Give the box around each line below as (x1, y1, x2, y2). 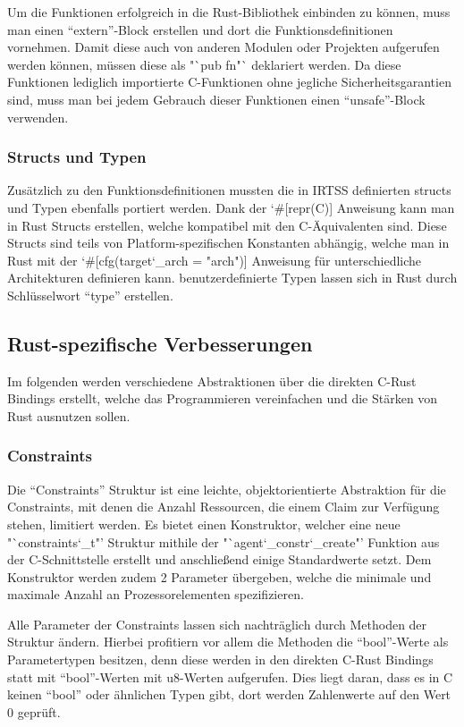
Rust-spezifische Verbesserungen (7, 329, 313, 357)
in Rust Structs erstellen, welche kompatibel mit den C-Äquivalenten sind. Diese (7, 216, 447, 234)
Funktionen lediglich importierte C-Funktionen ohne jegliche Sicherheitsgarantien (7, 72, 451, 91)
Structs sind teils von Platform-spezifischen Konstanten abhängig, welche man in (7, 233, 450, 252)
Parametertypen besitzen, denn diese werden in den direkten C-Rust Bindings (7, 650, 434, 669)
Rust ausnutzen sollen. (7, 406, 131, 425)
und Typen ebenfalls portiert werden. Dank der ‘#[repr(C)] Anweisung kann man (7, 198, 455, 216)
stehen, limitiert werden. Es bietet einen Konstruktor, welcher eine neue (7, 514, 401, 533)
